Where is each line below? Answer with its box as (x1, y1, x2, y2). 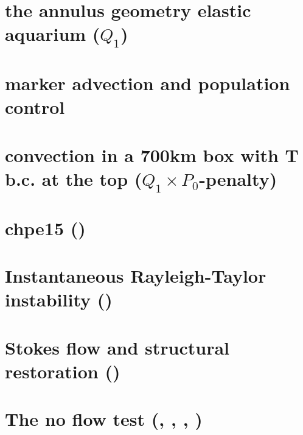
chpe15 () (5, 215, 86, 240)
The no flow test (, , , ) (5, 406, 203, 431)
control (5, 94, 65, 119)
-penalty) (199, 166, 277, 191)
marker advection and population (5, 71, 290, 96)
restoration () (5, 358, 120, 383)
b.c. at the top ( (5, 166, 142, 191)
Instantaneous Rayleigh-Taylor (5, 263, 266, 288)
